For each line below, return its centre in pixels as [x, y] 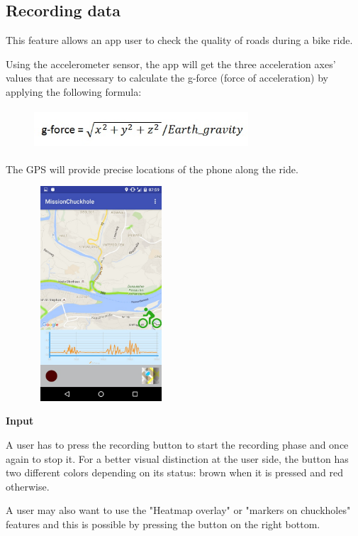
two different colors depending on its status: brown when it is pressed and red [174, 472]
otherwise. [28, 486]
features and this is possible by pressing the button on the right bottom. [163, 524]
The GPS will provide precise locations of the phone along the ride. [152, 169]
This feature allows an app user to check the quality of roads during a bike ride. [179, 40]
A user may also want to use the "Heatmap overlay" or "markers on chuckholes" [178, 510]
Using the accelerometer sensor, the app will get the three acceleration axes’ [171, 64]
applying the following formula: [74, 91]
